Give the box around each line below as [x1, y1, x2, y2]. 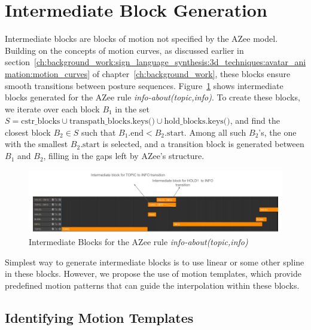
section [5, 56, 31, 68]
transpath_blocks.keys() [69, 117, 155, 126]
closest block [5, 126, 51, 138]
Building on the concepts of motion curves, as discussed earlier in [5, 44, 244, 56]
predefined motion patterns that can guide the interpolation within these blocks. [5, 279, 300, 292]
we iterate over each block [5, 102, 100, 115]
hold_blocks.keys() [164, 117, 230, 126]
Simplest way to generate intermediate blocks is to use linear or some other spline [5, 255, 304, 268]
